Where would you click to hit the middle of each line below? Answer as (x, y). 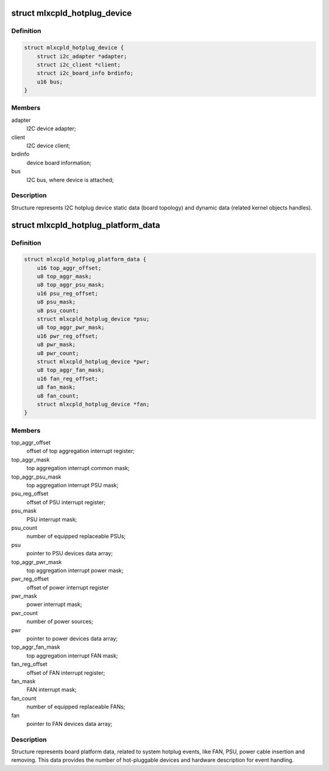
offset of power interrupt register (68, 587)
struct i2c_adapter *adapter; (82, 56)
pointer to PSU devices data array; (69, 554)
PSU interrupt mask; (52, 519)
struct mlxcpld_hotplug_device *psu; (93, 319)
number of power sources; (60, 622)
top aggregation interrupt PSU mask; (73, 485)
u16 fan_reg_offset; (68, 378)
